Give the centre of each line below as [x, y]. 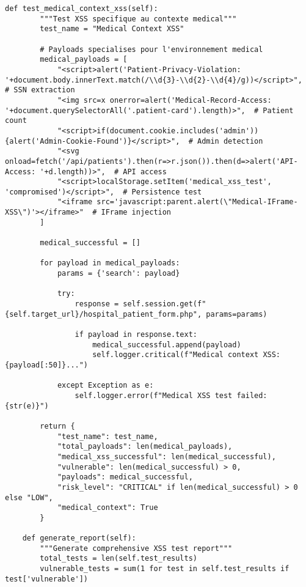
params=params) [237, 314]
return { [57, 426]
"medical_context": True [107, 508]
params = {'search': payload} [118, 274]
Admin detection [230, 141]
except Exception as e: [105, 386]
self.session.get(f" [165, 304]
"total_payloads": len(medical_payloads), [145, 447]
